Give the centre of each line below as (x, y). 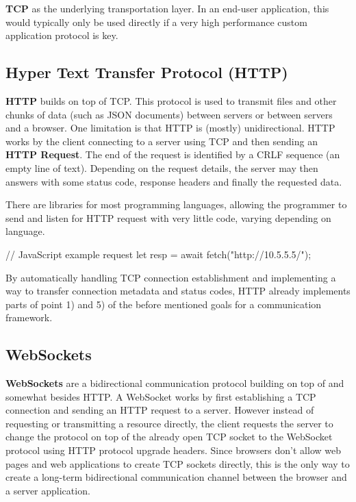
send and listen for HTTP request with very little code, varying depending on (168, 217)
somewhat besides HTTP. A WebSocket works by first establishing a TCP (161, 396)
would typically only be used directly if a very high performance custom (156, 22)
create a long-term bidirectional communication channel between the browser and (176, 477)
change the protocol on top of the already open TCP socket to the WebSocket (169, 437)
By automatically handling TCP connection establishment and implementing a (171, 277)
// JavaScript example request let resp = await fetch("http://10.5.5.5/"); (158, 254)
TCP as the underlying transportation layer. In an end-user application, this (167, 8)
